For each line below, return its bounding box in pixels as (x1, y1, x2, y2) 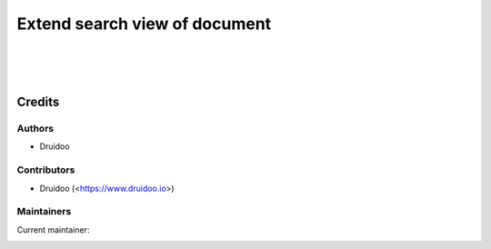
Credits (16, 95, 60, 110)
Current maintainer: (16, 224, 90, 235)
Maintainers (16, 205, 72, 218)
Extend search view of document (16, 14, 272, 34)
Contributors (16, 164, 75, 176)
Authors (16, 123, 55, 135)
